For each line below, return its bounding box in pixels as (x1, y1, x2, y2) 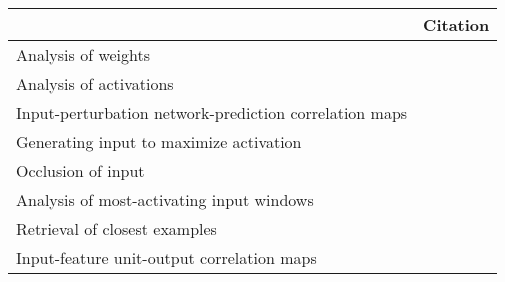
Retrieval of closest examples (16, 217, 217, 240)
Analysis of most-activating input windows (16, 188, 314, 211)
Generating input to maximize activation (16, 130, 302, 153)
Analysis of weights (16, 43, 151, 66)
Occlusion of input (16, 159, 145, 182)
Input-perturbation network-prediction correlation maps (16, 101, 408, 124)
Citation (423, 13, 490, 36)
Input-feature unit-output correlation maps (16, 246, 317, 269)
